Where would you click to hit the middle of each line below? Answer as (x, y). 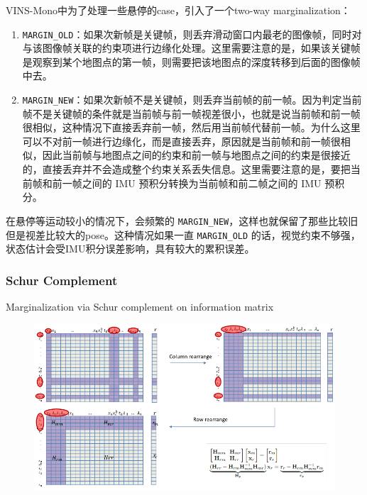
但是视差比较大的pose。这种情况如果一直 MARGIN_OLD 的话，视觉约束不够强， (183, 234)
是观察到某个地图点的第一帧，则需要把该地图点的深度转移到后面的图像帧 (191, 61)
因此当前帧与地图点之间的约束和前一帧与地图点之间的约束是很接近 (196, 155)
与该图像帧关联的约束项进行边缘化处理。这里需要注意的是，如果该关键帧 (191, 48)
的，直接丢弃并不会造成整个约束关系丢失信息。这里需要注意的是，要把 (186, 169)
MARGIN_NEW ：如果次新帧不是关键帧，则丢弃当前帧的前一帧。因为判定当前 (192, 100)
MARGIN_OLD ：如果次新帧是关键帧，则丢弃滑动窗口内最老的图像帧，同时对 (192, 34)
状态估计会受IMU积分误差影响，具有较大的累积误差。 (130, 249)
